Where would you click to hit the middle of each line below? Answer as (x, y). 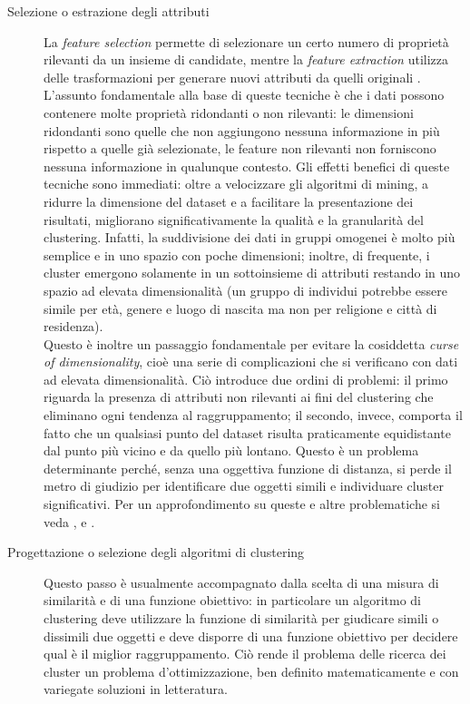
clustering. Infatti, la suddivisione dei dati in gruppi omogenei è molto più (250, 237)
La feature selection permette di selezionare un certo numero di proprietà (246, 41)
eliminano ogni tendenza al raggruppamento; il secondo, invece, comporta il (253, 415)
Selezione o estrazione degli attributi (108, 11)
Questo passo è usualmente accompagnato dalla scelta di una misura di (241, 582)
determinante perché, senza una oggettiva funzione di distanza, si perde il (248, 468)
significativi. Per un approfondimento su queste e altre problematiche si (242, 504)
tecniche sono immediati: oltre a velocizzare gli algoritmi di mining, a (236, 184)
